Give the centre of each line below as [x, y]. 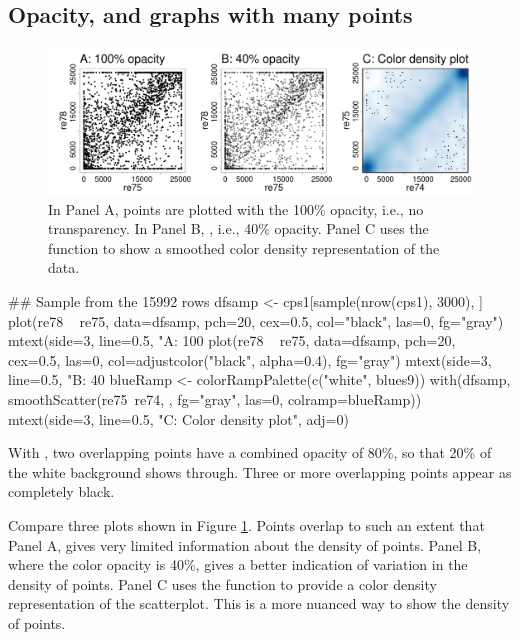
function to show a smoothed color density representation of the [244, 247]
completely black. [61, 491]
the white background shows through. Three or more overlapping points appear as [260, 471]
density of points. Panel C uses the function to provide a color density [222, 583]
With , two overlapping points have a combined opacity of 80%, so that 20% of [250, 452]
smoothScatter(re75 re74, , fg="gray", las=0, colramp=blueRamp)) [215, 398]
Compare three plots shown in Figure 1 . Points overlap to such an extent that [246, 524]
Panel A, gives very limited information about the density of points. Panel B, [245, 544]
